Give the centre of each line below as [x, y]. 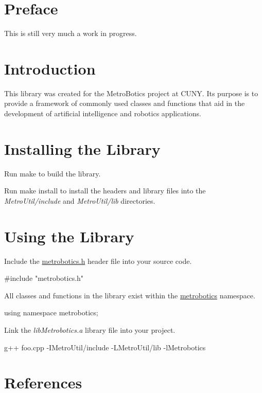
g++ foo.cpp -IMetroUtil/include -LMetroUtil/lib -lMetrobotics [105, 347]
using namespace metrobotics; [51, 312]
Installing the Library [82, 148]
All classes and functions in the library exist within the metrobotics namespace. [130, 295]
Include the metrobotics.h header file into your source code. [98, 261]
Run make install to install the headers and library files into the [105, 191]
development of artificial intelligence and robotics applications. [103, 113]
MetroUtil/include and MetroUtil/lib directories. [80, 200]
